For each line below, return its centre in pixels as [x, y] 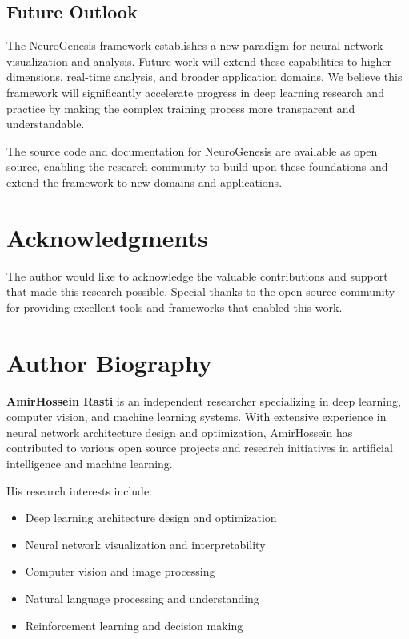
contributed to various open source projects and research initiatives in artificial [200, 448]
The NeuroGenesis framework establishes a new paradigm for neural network [195, 45]
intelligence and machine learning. [90, 463]
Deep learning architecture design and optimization [151, 518]
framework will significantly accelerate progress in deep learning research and [195, 92]
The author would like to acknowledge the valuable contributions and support [197, 275]
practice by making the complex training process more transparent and [181, 108]
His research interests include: [80, 490]
